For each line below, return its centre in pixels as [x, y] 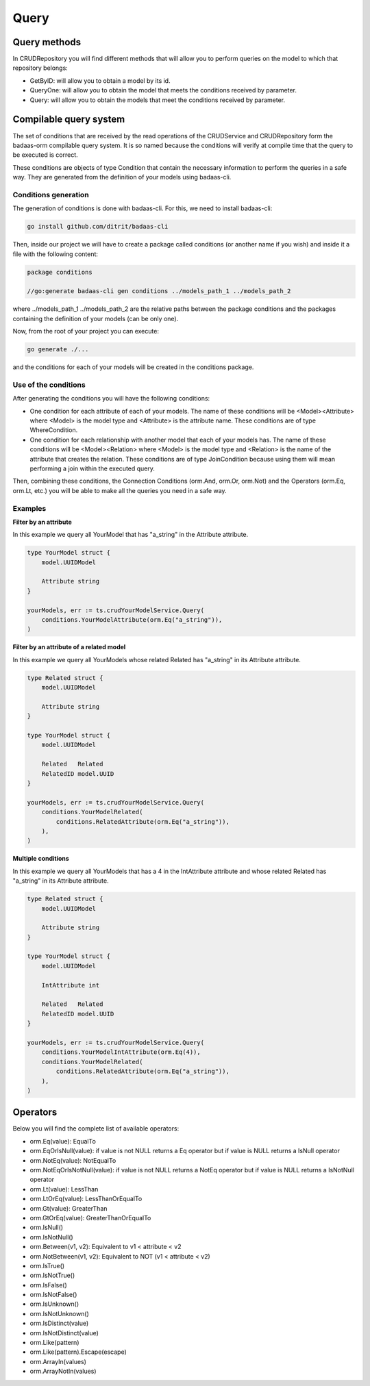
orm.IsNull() [47, 1227]
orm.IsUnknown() [54, 1304]
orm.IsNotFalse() [53, 1295]
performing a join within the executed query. [92, 468]
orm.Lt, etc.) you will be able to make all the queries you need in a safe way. [120, 490]
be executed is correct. [45, 155]
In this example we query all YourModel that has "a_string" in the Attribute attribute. [131, 535]
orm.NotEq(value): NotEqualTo [73, 1160]
